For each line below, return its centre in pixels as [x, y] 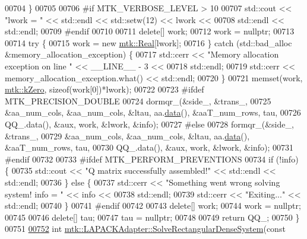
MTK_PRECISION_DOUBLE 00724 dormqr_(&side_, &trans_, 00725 [138, 101]
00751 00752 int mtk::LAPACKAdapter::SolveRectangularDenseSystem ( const [145, 229]
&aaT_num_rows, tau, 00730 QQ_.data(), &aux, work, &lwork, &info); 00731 [149, 147]
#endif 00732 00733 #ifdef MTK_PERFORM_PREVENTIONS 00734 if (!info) [152, 159]
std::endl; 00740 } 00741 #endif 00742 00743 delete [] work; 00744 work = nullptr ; [153, 205]
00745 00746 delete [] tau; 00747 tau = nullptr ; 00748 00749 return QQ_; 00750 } [152, 217]
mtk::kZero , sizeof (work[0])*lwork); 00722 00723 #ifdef [105, 89]
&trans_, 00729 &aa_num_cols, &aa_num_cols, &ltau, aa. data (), [127, 136]
